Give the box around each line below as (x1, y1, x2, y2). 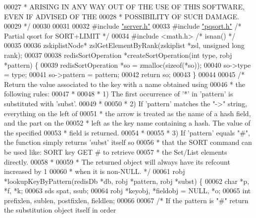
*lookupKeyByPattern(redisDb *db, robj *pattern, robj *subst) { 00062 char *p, (4, 175, 250, 186)
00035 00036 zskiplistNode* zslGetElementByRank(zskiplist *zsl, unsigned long (4, 40, 245, 50)
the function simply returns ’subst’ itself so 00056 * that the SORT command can (4, 137, 252, 147)
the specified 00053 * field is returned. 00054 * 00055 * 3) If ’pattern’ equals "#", (4, 127, 250, 137)
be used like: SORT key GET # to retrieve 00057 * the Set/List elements (4, 146, 227, 157)
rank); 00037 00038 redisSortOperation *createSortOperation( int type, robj (4, 49, 232, 60)
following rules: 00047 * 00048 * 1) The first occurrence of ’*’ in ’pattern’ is (4, 88, 233, 99)
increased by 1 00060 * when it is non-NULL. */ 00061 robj (4, 166, 185, 176)
